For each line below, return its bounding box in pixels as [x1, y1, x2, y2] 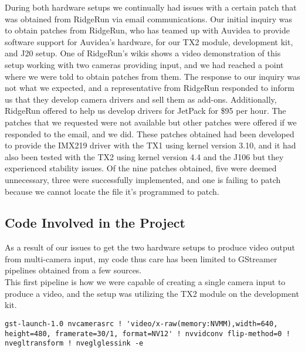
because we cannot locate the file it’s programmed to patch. [5, 185, 219, 197]
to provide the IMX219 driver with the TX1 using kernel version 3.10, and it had [5, 139, 296, 151]
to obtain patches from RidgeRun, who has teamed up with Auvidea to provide [5, 24, 290, 36]
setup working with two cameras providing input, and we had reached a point [5, 58, 284, 70]
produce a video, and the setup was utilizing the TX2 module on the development [5, 287, 299, 299]
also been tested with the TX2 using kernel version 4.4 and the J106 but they [5, 150, 284, 163]
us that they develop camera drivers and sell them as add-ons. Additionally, [5, 93, 277, 105]
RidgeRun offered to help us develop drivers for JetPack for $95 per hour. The [5, 104, 286, 117]
